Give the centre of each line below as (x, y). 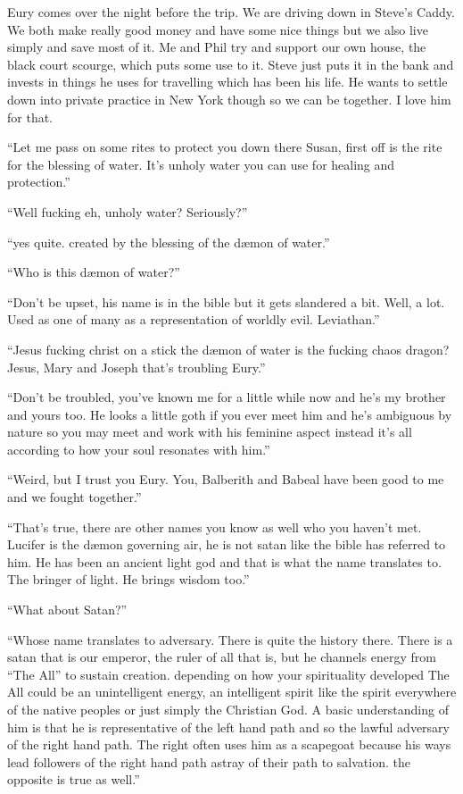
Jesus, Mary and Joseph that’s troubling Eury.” (136, 367)
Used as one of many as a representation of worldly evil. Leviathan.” (194, 319)
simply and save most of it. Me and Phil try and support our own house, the (217, 47)
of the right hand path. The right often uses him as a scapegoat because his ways (229, 744)
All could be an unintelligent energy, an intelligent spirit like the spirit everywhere (232, 692)
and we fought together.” (74, 497)
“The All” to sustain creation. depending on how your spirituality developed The (228, 674)
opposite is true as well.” (74, 779)
